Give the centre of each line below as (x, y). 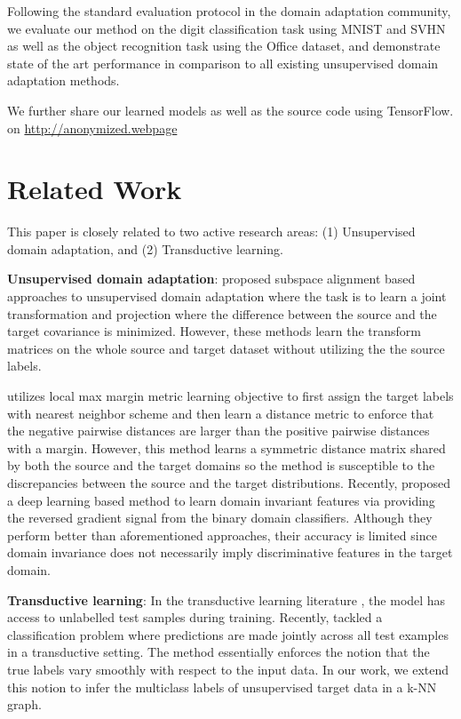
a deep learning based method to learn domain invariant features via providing (221, 500)
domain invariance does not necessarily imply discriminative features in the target (230, 552)
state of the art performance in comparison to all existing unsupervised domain (223, 63)
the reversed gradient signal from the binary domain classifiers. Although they (220, 518)
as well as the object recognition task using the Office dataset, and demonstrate (224, 46)
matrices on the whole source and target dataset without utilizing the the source (226, 348)
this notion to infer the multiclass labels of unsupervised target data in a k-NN (222, 687)
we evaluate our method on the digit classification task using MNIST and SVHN (227, 28)
